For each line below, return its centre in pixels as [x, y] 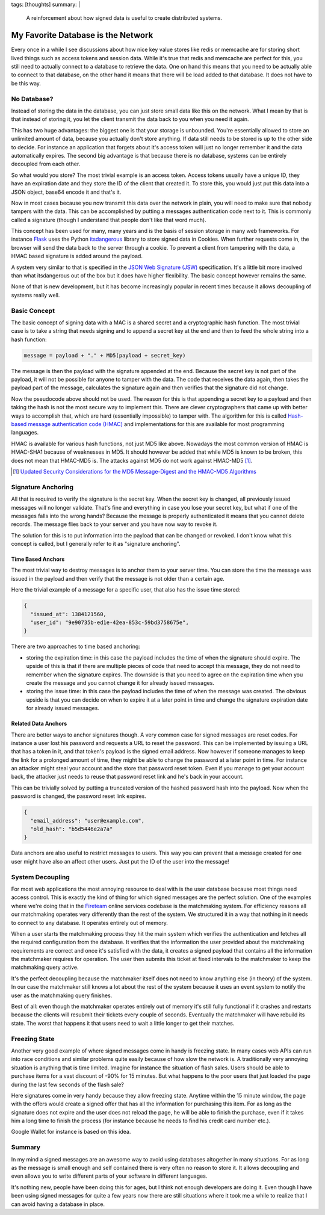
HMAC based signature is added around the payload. [77, 256]
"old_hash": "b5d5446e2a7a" [72, 829]
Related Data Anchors [39, 724]
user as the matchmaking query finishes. [62, 995]
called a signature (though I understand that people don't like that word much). [109, 220]
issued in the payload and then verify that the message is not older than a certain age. [118, 578]
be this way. [26, 83]
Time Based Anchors [38, 559]
